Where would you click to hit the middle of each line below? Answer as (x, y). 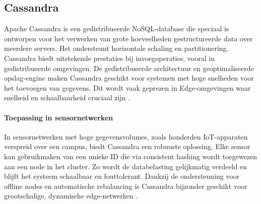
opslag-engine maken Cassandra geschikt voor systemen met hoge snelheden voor (129, 78)
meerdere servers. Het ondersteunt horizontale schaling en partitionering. (116, 48)
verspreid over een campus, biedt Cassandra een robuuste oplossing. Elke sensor (127, 146)
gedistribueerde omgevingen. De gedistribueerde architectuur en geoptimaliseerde (129, 68)
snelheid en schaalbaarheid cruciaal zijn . (67, 97)
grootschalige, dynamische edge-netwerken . (71, 196)
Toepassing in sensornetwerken (59, 117)
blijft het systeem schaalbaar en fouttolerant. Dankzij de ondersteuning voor (122, 176)
